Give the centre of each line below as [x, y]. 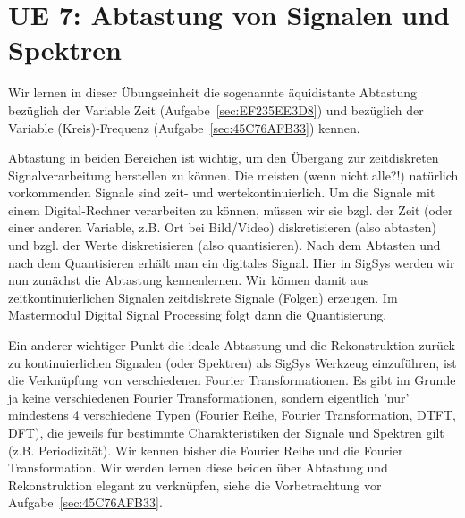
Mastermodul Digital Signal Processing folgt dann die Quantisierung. [198, 315]
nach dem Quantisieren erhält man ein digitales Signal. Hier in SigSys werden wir [232, 262]
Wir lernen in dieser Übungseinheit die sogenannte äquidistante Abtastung [213, 92]
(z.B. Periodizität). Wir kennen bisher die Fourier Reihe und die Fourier [206, 450]
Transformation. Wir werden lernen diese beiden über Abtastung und [198, 468]
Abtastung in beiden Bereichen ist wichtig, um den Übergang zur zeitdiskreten [224, 158]
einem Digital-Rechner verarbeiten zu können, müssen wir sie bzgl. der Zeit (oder [231, 209]
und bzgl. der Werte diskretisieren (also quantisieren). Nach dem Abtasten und [224, 245]
